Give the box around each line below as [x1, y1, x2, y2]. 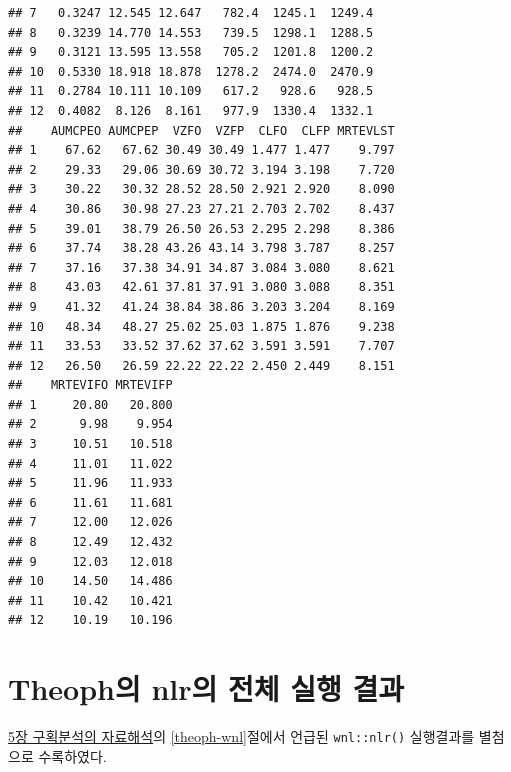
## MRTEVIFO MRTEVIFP [8, 378, 173, 393]
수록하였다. [38, 745, 107, 766]
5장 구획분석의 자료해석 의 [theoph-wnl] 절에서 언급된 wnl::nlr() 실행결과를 [8, 726, 475, 747]
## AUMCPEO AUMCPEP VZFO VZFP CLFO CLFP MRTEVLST [8, 123, 395, 138]
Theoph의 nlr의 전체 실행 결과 [8, 668, 405, 709]
